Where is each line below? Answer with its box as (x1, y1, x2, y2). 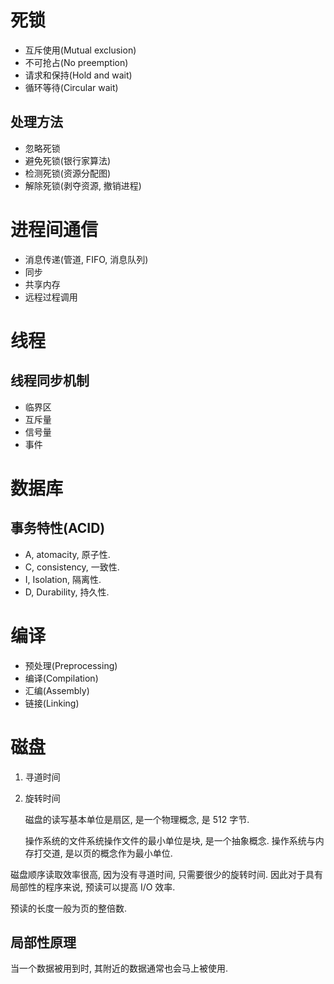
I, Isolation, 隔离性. (24, 573, 102, 585)
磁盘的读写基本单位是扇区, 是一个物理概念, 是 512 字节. (24, 813, 250, 825)
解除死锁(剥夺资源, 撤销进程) (24, 179, 142, 191)
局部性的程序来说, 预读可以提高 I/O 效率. (10, 881, 176, 893)
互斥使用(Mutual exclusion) (24, 44, 137, 56)
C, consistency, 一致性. (24, 561, 120, 573)
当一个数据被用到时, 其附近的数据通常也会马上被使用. (10, 962, 229, 975)
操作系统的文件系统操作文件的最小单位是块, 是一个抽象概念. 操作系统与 (24, 834, 316, 846)
